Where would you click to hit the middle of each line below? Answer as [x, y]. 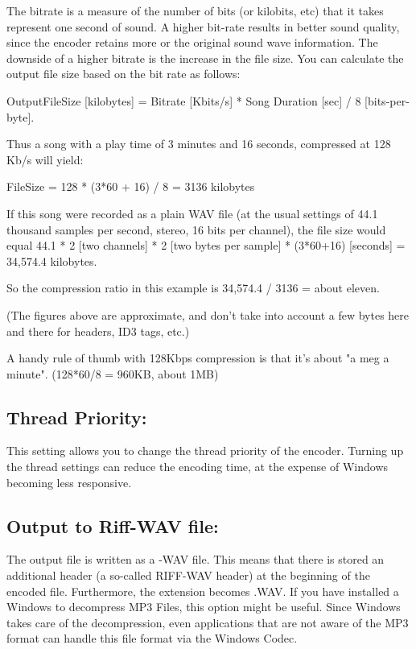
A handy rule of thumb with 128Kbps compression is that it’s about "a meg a [198, 358]
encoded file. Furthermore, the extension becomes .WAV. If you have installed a [203, 591]
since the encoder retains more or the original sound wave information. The [192, 42]
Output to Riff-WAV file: [113, 525]
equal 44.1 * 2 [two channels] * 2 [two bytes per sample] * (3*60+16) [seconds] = [206, 245]
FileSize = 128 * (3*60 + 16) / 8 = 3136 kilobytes [131, 186]
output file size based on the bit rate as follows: [124, 74]
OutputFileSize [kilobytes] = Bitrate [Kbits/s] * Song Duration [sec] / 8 [184, 100]
